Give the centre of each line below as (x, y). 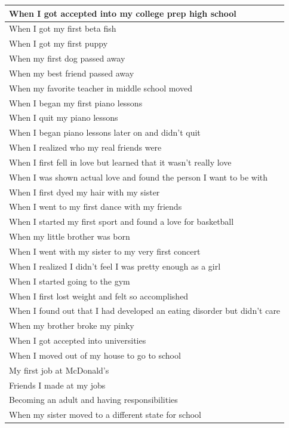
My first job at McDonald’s (59, 370)
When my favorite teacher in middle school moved (101, 88)
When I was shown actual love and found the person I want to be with (139, 177)
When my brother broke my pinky (72, 325)
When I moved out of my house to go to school (95, 355)
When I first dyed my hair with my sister (84, 192)
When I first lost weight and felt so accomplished (99, 296)
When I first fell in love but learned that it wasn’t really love (120, 162)
